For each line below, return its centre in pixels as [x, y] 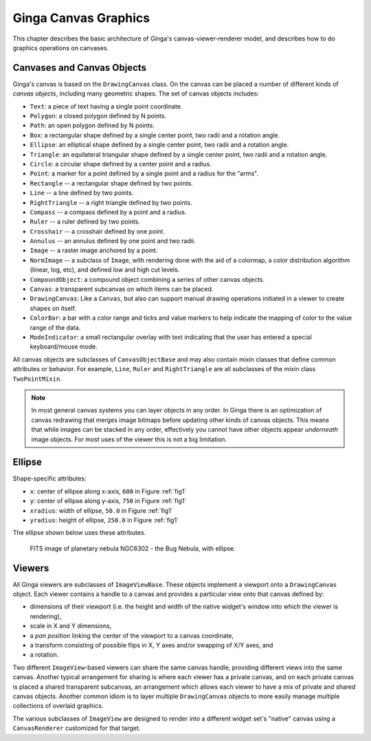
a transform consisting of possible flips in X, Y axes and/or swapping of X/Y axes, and [151, 645]
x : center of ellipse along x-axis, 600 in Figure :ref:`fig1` [108, 491]
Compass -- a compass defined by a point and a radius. [108, 212]
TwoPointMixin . [37, 379]
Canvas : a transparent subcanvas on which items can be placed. [122, 289]
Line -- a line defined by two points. [82, 193]
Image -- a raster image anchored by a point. [94, 250]
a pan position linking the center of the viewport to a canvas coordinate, [132, 635]
